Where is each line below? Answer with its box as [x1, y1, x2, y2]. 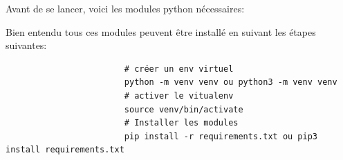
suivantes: [6, 38, 47, 52]
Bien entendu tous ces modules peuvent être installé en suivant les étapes [6, 24, 316, 39]
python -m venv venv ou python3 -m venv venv [124, 77, 337, 88]
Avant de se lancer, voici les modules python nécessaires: [6, 1, 245, 15]
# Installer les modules [124, 118, 239, 128]
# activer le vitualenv [124, 90, 234, 101]
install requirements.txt [6, 145, 124, 155]
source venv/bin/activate [124, 104, 243, 114]
